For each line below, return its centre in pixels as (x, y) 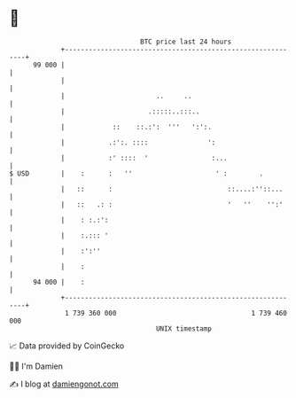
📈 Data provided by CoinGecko (67, 346)
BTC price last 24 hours (186, 42)
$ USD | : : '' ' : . (136, 173)
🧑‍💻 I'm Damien (36, 366)
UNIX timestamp (184, 328)
